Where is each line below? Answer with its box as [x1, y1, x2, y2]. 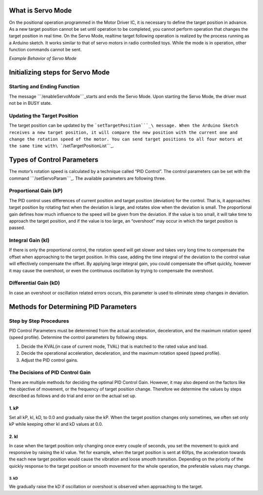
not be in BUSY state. [9, 100, 52, 106]
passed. [9, 225, 25, 231]
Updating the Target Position [9, 112, 78, 119]
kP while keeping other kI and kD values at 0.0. [9, 421, 103, 427]
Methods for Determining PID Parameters [9, 303, 137, 311]
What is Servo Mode [9, 6, 72, 15]
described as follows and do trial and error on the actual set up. [9, 393, 136, 399]
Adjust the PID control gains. [21, 357, 79, 363]
